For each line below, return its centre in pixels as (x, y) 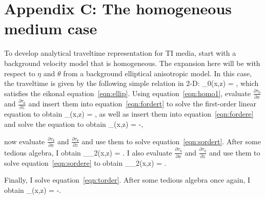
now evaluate (25, 141)
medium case (51, 28)
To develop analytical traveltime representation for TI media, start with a (120, 53)
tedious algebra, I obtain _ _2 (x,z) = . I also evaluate (88, 152)
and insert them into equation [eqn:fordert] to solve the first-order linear (142, 103)
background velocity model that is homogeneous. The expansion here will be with (132, 63)
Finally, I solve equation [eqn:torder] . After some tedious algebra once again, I (127, 180)
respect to (20, 73)
